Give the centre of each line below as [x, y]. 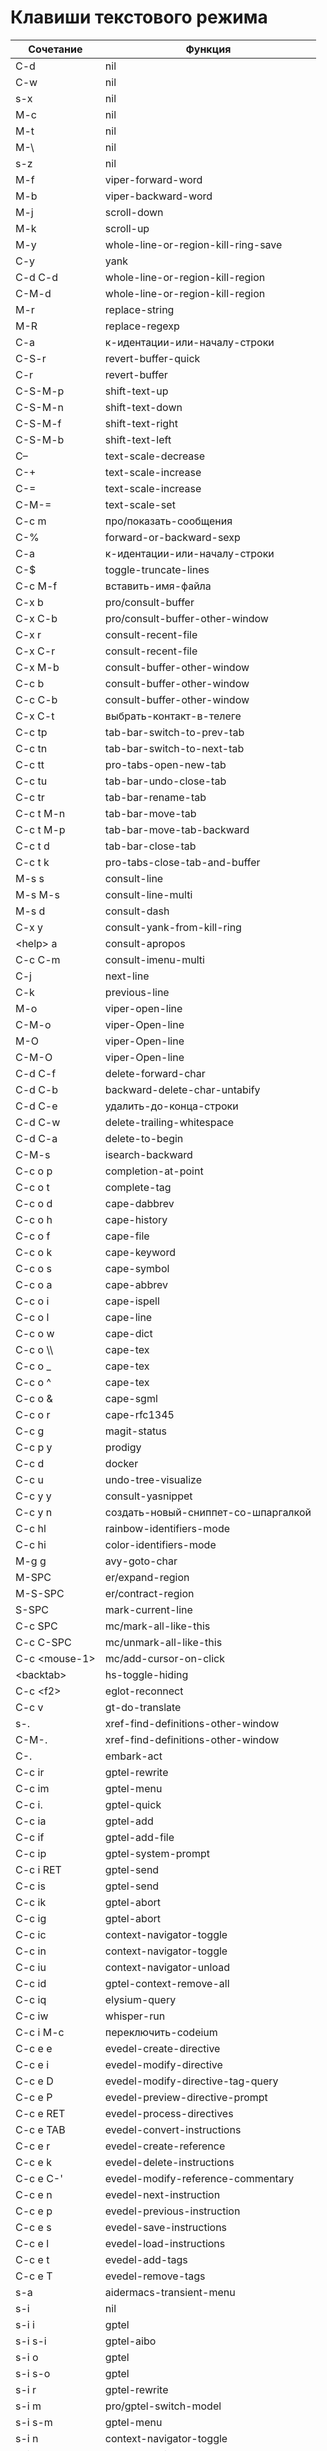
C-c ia [31, 1821]
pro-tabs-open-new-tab [165, 764]
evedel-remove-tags [155, 2276]
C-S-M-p [40, 391]
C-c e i [32, 2064]
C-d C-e [36, 1106]
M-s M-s [37, 894]
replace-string [139, 309]
